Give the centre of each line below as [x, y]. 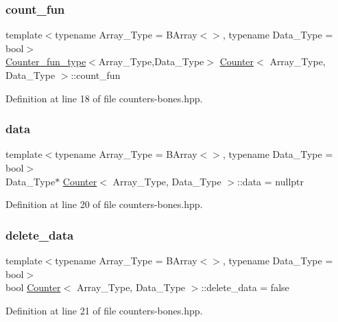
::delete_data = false [245, 287]
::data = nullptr [270, 181]
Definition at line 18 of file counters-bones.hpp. [104, 98]
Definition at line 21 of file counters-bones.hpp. [104, 310]
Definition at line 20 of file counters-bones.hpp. [104, 204]
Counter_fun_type [46, 61]
